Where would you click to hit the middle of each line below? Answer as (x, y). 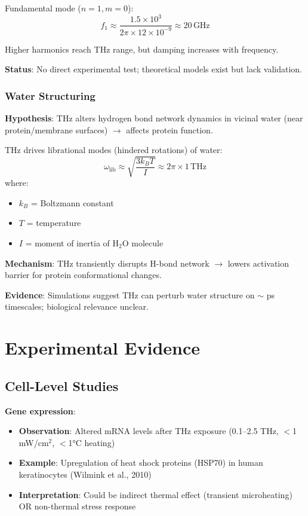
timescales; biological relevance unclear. (77, 306)
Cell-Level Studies (62, 385)
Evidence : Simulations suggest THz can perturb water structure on (130, 294)
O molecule (143, 243)
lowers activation (258, 263)
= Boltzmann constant (72, 202)
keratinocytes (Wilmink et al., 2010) (85, 474)
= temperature (54, 223)
